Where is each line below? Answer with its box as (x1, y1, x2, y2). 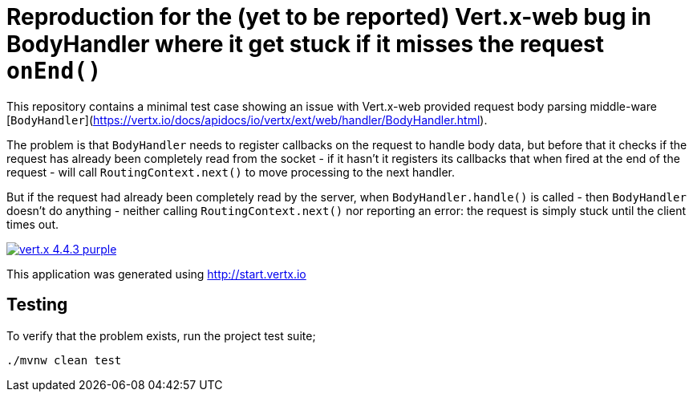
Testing (6, 294, 68, 315)
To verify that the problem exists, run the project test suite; (6, 328, 316, 343)
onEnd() (6, 58, 102, 84)
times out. (6, 217, 59, 231)
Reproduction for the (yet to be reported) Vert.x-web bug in (6, 3, 652, 30)
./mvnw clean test (6, 353, 122, 367)
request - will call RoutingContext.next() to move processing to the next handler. (6, 164, 455, 179)
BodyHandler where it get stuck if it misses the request (6, 30, 604, 58)
